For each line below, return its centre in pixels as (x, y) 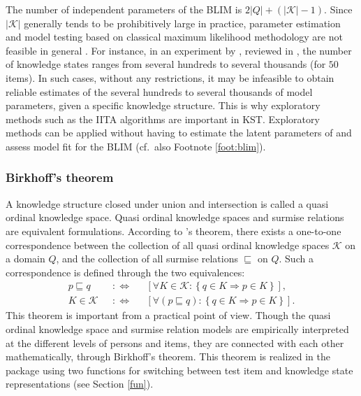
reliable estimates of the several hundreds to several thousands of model (159, 91)
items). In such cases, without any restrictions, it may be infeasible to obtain (170, 77)
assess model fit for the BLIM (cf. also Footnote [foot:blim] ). (136, 146)
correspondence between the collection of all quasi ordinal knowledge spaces (168, 245)
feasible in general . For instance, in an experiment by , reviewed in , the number (179, 50)
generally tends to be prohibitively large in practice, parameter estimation (182, 23)
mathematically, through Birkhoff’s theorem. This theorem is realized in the (168, 356)
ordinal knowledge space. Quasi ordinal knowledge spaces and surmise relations (175, 217)
